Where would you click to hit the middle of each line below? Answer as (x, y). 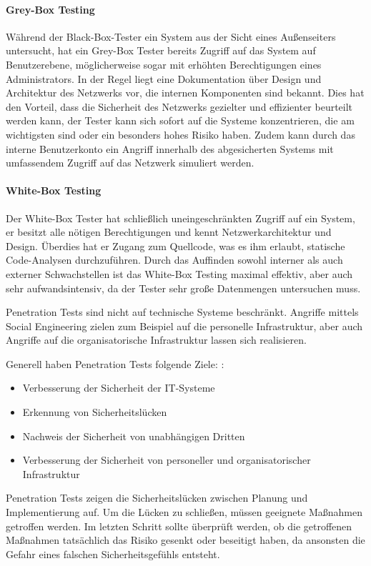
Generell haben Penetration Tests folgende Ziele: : (115, 363)
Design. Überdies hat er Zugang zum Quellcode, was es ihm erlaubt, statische (175, 245)
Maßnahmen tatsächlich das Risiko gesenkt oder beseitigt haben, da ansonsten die (185, 540)
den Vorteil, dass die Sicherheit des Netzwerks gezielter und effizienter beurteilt (179, 106)
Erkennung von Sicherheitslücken (95, 412)
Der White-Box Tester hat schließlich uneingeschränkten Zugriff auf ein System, (180, 218)
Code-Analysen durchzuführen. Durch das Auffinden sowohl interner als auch (174, 260)
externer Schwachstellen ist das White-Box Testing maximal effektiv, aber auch (179, 273)
